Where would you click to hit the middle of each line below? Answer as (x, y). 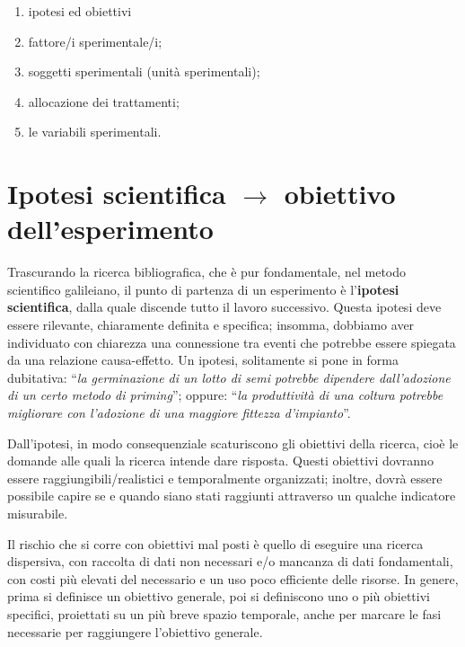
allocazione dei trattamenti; (104, 101)
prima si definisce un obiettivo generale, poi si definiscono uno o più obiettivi (219, 596)
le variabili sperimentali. (95, 132)
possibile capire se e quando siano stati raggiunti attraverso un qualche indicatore (232, 496)
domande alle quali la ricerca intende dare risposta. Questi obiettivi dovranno (220, 461)
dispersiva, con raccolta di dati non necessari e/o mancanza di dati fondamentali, (230, 561)
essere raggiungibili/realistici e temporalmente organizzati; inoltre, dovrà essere (225, 478)
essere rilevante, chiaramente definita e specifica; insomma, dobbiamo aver (211, 325)
